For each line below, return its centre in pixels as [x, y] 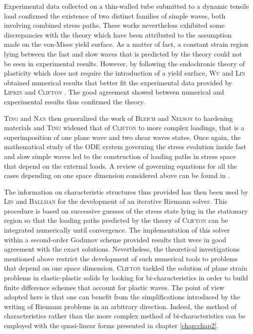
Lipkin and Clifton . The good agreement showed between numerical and [114, 92]
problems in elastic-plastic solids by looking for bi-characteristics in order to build [126, 278]
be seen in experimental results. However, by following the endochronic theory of [124, 63]
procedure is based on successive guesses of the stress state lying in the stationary [126, 210]
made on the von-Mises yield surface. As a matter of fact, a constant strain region [126, 44]
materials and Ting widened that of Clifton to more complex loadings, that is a [124, 128]
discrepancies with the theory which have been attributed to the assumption [118, 34]
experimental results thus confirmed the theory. [75, 101]
